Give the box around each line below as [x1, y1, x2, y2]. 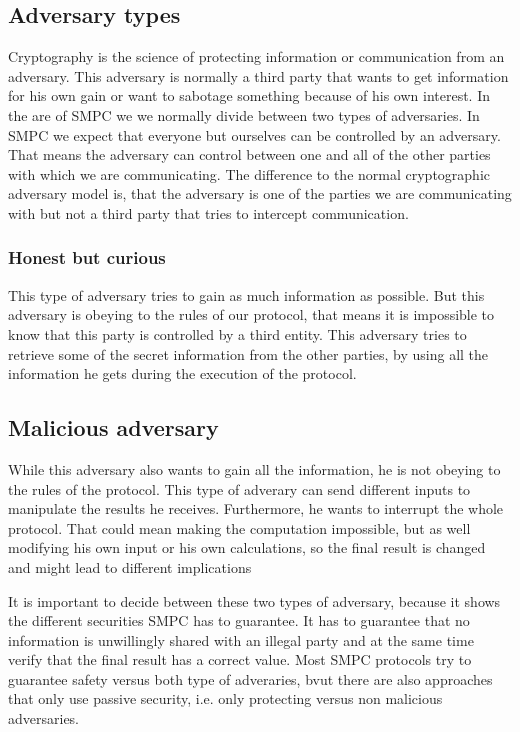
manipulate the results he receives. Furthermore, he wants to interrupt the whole [8, 498, 504, 519]
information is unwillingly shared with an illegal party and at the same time [8, 629, 474, 650]
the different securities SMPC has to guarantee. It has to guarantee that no [8, 610, 470, 631]
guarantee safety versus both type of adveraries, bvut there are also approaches [8, 668, 493, 689]
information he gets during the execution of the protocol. [8, 363, 357, 384]
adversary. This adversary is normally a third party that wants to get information [8, 65, 509, 86]
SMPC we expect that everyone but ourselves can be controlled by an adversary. [8, 124, 501, 145]
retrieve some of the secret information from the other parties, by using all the [8, 343, 489, 364]
